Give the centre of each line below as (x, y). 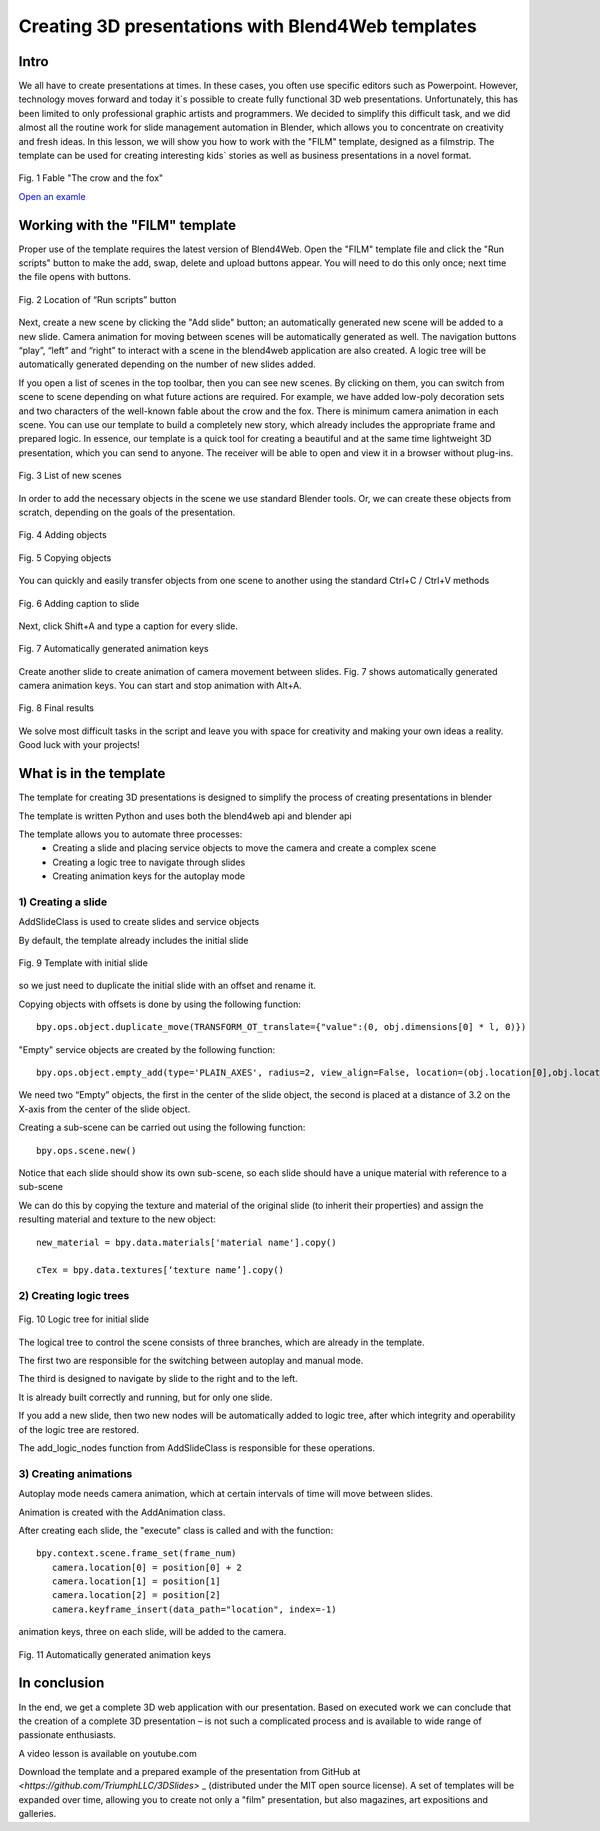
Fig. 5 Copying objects (65, 557)
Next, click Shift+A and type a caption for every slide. (128, 626)
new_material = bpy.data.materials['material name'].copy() (186, 1242)
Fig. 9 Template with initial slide (83, 963)
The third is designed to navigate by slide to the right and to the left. (158, 1379)
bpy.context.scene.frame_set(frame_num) (136, 1553)
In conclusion (61, 1683)
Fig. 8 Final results (56, 708)
